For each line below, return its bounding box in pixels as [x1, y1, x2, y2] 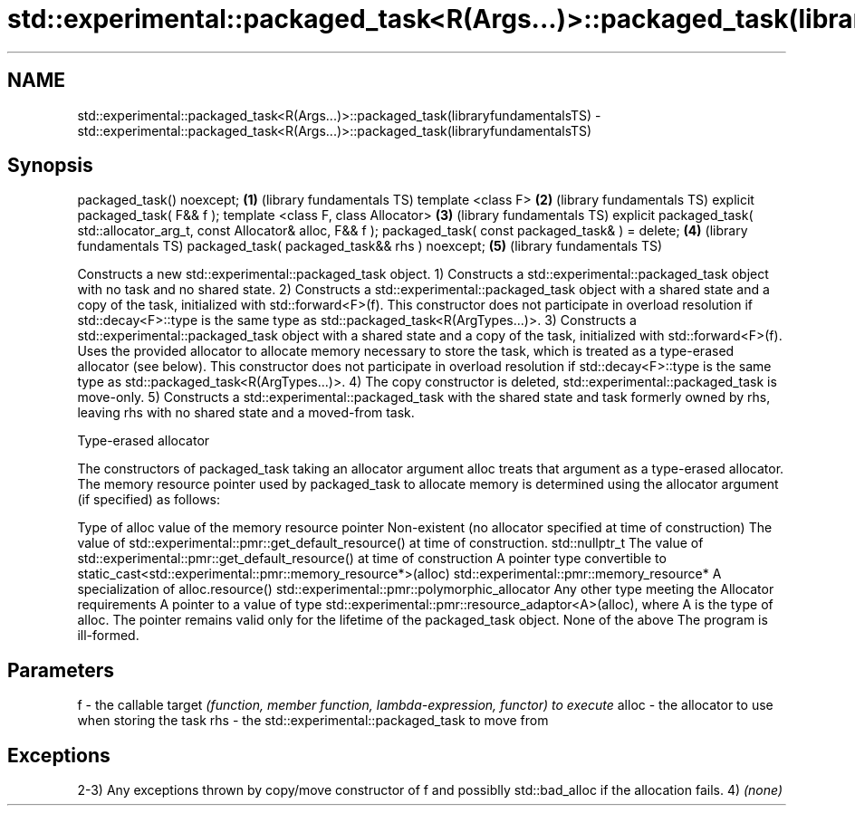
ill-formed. [77, 627, 139, 644]
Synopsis [7, 154, 93, 177]
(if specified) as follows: [77, 492, 221, 508]
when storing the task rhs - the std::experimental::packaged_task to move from [77, 713, 549, 729]
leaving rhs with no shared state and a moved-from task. [77, 405, 415, 421]
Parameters [7, 658, 114, 682]
